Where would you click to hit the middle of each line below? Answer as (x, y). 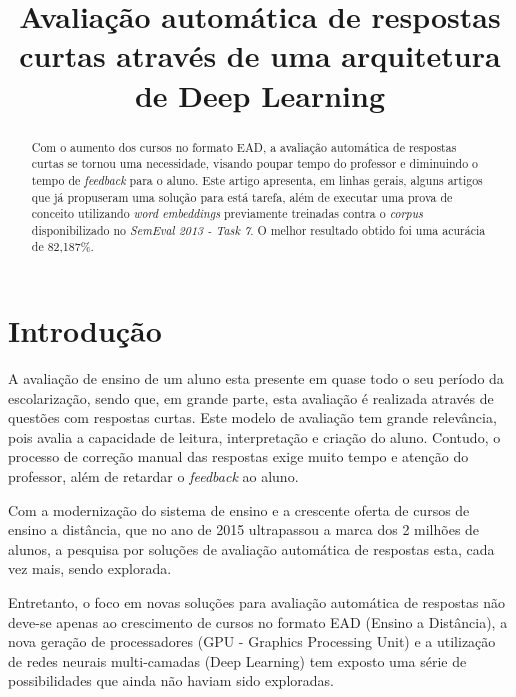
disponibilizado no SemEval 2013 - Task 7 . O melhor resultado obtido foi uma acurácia (258, 229)
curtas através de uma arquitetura (260, 55)
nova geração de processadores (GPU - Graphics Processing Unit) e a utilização (252, 641)
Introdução (85, 330)
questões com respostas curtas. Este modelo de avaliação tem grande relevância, (252, 417)
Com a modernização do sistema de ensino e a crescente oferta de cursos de (239, 509)
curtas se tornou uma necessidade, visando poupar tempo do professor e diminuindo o (255, 163)
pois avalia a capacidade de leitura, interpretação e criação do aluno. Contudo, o (254, 436)
